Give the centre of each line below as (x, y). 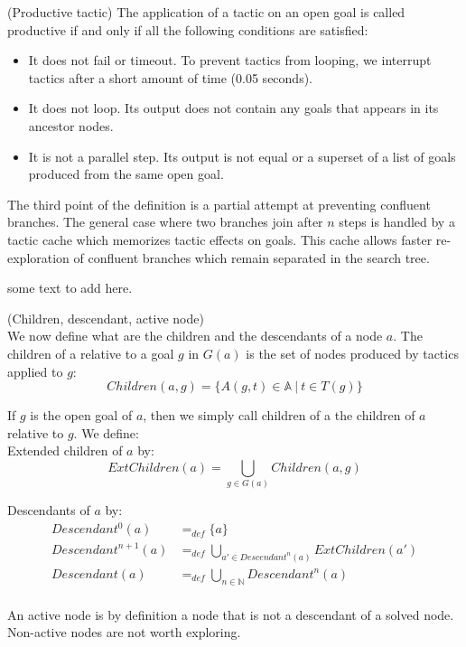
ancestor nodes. (71, 125)
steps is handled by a (397, 222)
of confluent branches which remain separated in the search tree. (252, 257)
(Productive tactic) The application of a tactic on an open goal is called (206, 12)
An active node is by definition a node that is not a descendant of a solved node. (231, 614)
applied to (35, 371)
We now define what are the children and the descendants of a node (195, 336)
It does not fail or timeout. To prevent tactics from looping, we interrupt (230, 60)
